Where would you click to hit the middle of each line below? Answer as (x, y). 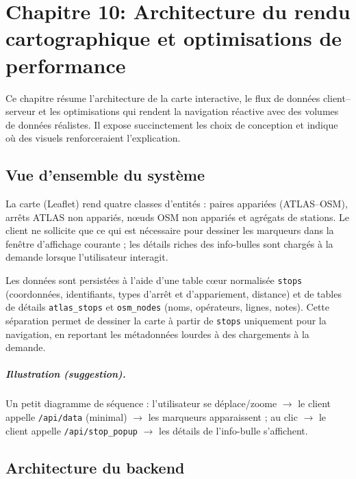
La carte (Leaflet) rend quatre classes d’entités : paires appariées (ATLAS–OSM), (177, 204)
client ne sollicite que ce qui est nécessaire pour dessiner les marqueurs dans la (170, 230)
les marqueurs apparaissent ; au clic (223, 416)
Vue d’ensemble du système (105, 175)
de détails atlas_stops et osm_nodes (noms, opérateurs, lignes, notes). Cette (168, 307)
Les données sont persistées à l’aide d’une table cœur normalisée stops (154, 280)
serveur (21, 111)
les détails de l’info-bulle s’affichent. (233, 430)
